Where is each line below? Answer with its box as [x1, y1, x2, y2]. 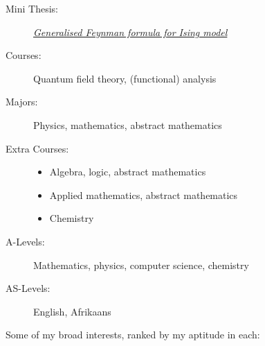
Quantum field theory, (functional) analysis [33, 71, 217, 85]
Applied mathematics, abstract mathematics [49, 187, 238, 202]
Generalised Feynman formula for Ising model [33, 24, 228, 39]
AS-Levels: [6, 281, 51, 295]
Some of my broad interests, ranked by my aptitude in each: [6, 327, 260, 342]
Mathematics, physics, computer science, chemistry [33, 257, 249, 272]
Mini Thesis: [6, 1, 58, 15]
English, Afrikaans [33, 304, 111, 318]
